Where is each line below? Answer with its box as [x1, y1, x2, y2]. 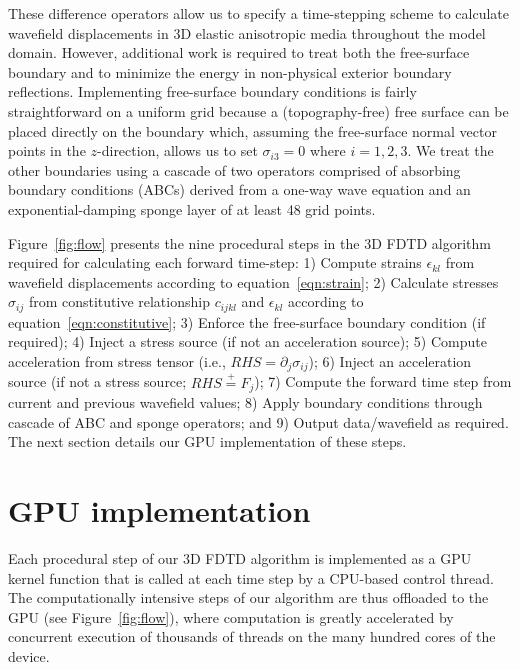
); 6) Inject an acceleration [308, 350, 472, 371]
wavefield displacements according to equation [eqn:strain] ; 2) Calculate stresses [8, 271, 499, 292]
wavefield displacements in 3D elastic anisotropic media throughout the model [8, 22, 486, 43]
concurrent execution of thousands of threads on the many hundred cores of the [8, 626, 496, 647]
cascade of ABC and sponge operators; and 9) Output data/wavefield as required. [8, 411, 509, 432]
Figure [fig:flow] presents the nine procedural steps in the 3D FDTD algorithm [8, 232, 491, 253]
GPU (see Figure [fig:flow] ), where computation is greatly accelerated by [8, 606, 454, 627]
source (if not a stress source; [8, 371, 187, 392]
